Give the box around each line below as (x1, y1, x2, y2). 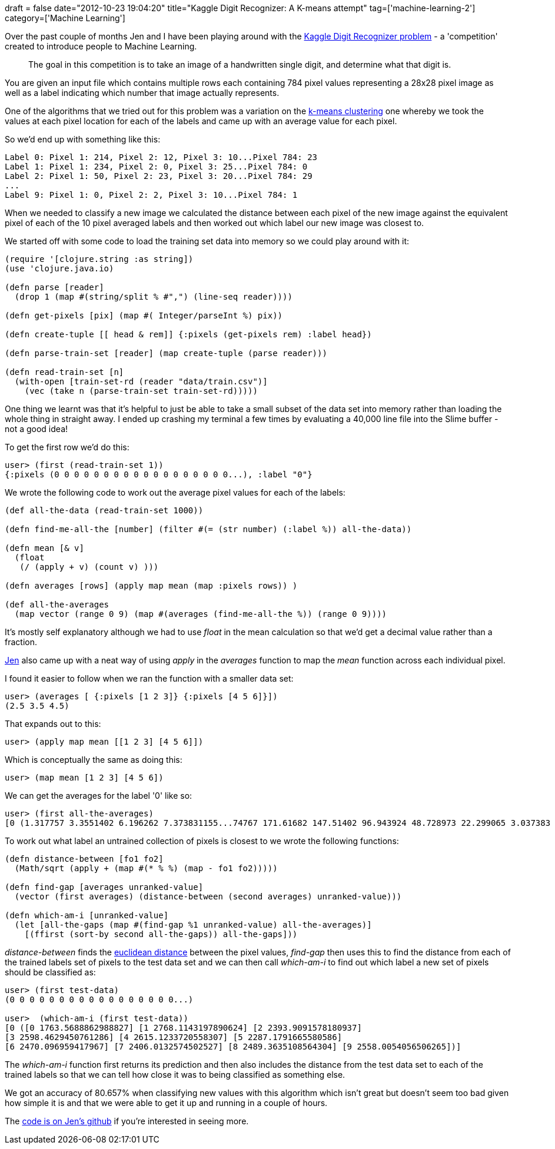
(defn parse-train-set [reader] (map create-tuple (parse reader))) (5, 348, 327, 358)
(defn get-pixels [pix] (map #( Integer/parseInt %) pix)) (5, 311, 283, 320)
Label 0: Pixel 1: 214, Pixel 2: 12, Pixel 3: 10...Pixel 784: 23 (5, 152, 318, 162)
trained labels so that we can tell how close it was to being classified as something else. (5, 1070, 345, 1080)
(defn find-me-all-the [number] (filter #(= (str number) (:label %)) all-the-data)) (5, 524, 412, 534)
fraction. (5, 637, 37, 647)
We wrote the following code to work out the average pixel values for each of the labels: (5, 487, 345, 497)
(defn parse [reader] (5, 283, 104, 292)
